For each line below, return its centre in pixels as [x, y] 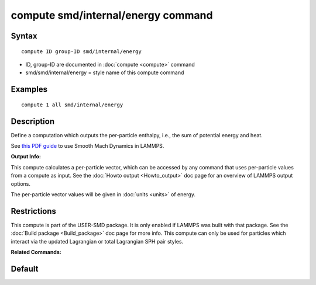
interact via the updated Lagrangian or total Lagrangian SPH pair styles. [97, 241]
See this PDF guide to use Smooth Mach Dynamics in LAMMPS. [87, 146]
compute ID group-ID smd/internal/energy [81, 51]
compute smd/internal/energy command [112, 15]
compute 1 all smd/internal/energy [72, 105]
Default [25, 269]
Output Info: [26, 157]
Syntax [24, 36]
